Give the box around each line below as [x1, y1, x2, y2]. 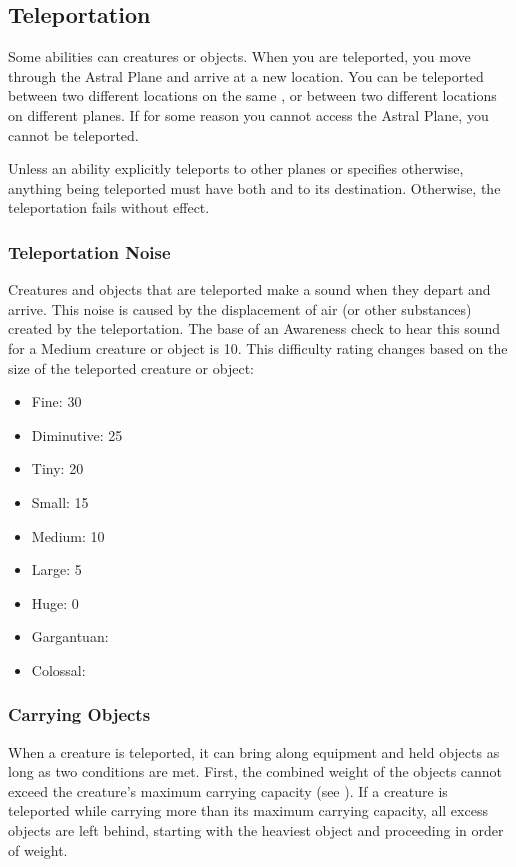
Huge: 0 [31, 592, 79, 613]
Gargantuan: [31, 626, 109, 647]
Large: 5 [31, 559, 82, 580]
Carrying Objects [8, 702, 151, 727]
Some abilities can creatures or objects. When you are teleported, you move [8, 46, 471, 67]
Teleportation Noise [8, 239, 171, 264]
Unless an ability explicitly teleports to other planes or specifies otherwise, [8, 158, 464, 179]
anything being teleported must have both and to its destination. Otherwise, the [8, 177, 501, 198]
